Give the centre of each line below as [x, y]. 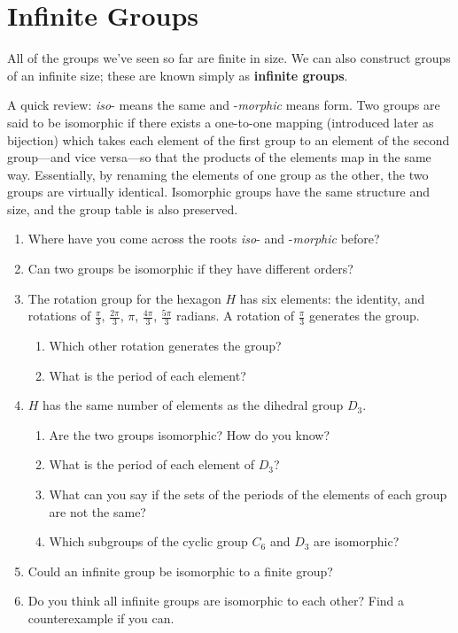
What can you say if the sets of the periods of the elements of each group [248, 494]
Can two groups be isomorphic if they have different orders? [190, 269]
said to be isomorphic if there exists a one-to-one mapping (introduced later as [221, 122]
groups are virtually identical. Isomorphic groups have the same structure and [219, 192]
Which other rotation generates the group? [165, 346]
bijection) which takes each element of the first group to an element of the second [229, 139]
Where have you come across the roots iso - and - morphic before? [204, 239]
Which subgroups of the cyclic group [148, 541]
